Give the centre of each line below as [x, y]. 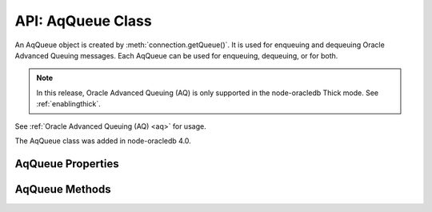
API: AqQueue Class [83, 21]
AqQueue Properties [67, 164]
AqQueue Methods [63, 189]
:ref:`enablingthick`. [68, 104]
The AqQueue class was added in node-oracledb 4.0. [103, 141]
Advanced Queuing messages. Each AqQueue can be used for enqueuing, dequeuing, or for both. [176, 55]
